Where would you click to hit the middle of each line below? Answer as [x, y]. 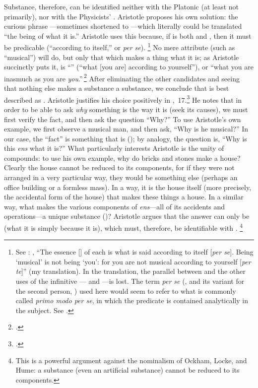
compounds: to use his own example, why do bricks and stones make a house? [122, 158]
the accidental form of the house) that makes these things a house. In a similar [124, 197]
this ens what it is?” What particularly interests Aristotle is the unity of [114, 148]
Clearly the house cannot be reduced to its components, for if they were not [119, 167]
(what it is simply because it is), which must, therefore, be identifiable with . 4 [124, 227]
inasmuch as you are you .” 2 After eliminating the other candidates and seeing [122, 77]
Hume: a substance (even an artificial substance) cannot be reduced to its [128, 370]
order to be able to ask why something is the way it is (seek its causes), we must [126, 109]
